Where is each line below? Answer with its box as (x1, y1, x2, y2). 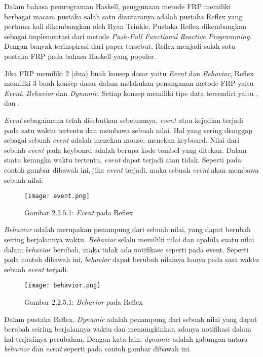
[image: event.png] (24, 192, 90, 200)
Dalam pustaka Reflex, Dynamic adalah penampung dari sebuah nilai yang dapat (4, 313, 257, 324)
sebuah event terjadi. (4, 264, 69, 274)
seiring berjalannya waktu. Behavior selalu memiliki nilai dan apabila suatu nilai (4, 234, 254, 244)
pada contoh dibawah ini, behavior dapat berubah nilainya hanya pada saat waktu (4, 254, 259, 265)
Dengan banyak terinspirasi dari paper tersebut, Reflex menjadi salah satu (4, 41, 236, 51)
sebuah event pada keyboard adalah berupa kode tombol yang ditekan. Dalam (4, 144, 247, 155)
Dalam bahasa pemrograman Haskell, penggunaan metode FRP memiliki (4, 1, 231, 11)
